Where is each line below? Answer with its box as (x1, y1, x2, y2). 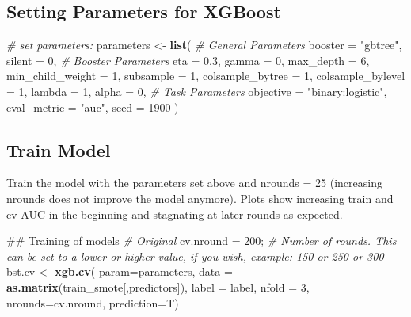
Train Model (6, 137, 111, 162)
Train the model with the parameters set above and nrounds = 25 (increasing (6, 174, 382, 191)
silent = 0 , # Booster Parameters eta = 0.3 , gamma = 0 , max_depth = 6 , (6, 52, 370, 68)
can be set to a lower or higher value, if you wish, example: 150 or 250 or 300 (6, 247, 384, 264)
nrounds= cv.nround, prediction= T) (6, 294, 179, 311)
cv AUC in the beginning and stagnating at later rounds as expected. (6, 205, 343, 222)
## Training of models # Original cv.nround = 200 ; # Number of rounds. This (6, 232, 397, 249)
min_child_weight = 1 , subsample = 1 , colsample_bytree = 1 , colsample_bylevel (6, 67, 405, 84)
